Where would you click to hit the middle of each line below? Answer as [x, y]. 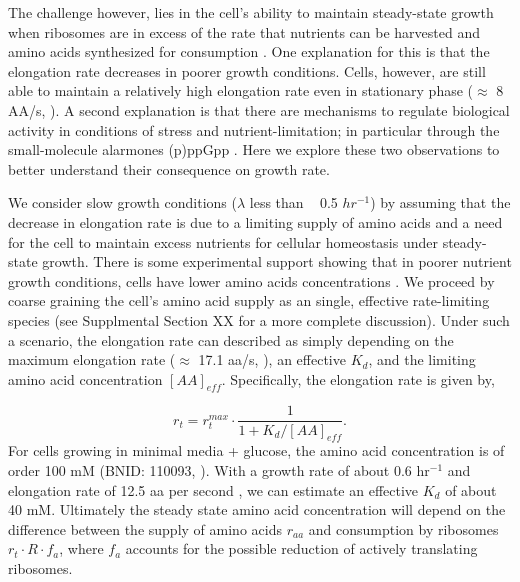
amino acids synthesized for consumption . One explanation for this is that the [249, 51]
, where [81, 548]
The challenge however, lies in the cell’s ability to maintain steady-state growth [251, 12]
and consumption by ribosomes [403, 528]
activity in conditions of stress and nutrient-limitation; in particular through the [254, 129]
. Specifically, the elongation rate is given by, [358, 378]
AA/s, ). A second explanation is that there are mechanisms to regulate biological [259, 109]
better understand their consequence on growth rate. [169, 168]
